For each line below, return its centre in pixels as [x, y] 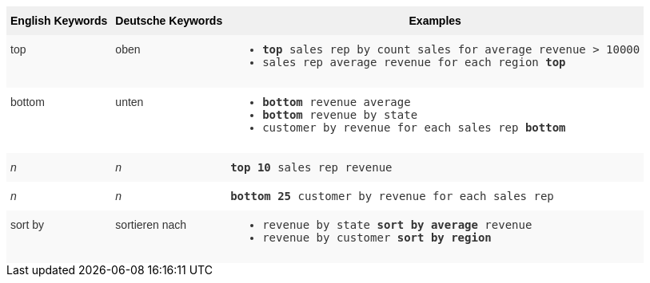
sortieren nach [151, 225]
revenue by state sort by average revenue [397, 225]
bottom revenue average [337, 102]
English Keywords [59, 21]
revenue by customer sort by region [377, 238]
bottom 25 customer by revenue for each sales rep [392, 196]
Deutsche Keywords [169, 21]
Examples [435, 21]
